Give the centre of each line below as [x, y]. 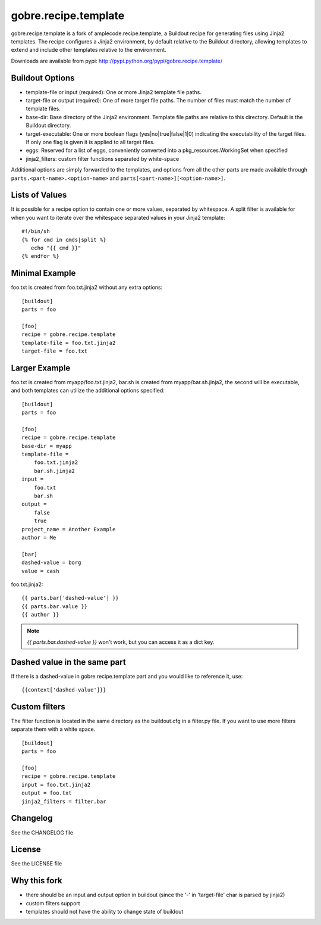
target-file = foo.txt [55, 351]
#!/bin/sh [36, 231]
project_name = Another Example [69, 529]
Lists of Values [39, 195]
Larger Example [41, 368]
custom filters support [53, 903]
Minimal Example [43, 273]
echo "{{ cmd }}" [56, 248]
